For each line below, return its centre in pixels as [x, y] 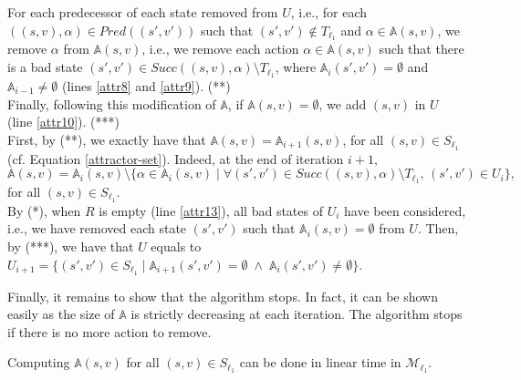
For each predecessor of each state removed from [143, 12]
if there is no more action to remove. [109, 331]
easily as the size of [61, 314]
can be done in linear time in [320, 362]
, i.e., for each [328, 12]
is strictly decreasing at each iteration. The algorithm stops [297, 314]
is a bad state [45, 67]
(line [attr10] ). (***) [63, 122]
